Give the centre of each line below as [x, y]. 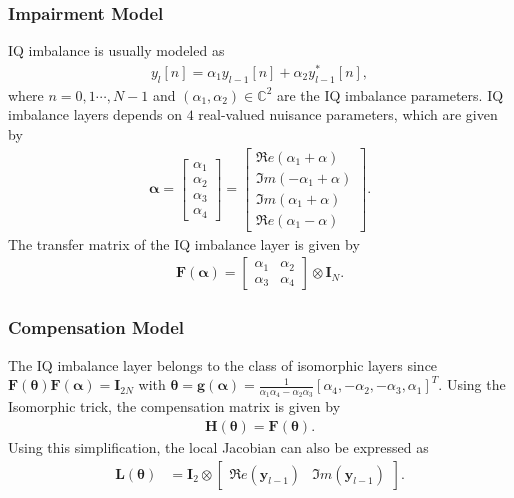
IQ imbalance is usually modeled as [116, 50]
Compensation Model [96, 327]
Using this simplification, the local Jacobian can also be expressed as [218, 446]
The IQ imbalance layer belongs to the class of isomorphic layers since [223, 364]
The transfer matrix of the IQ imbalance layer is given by [184, 243]
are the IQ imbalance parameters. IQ [390, 94]
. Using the [472, 384]
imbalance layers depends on [95, 114]
